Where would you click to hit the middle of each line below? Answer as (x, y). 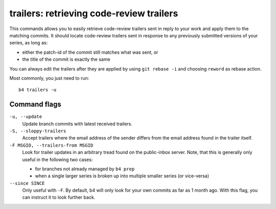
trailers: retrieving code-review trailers (94, 13)
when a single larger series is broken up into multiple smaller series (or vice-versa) (122, 176)
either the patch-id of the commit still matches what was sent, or (90, 52)
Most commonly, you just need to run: (49, 78)
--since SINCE (27, 183)
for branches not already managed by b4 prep (85, 169)
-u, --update (26, 117)
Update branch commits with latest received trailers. (77, 124)
